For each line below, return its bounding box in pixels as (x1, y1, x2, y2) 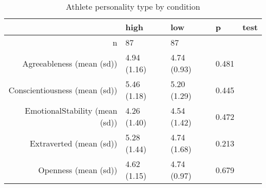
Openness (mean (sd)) (38, 163, 118, 176)
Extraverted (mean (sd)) (30, 137, 118, 149)
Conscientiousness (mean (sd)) (8, 83, 118, 96)
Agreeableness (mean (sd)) (22, 57, 118, 69)
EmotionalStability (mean (25, 105, 118, 116)
